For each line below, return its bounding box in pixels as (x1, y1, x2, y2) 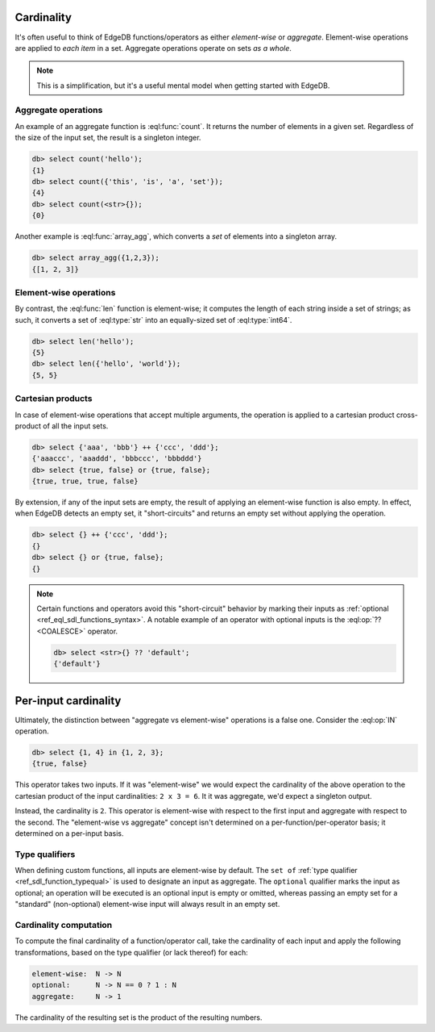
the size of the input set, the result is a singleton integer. (14, 133, 201, 143)
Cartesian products (14, 393, 93, 404)
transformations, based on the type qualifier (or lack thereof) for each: (14, 947, 249, 957)
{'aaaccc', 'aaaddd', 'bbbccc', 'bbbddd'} (31, 454, 202, 463)
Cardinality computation (14, 920, 113, 931)
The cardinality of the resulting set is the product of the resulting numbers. (14, 1013, 263, 1022)
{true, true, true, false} (31, 477, 139, 486)
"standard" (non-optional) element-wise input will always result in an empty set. (14, 900, 280, 909)
